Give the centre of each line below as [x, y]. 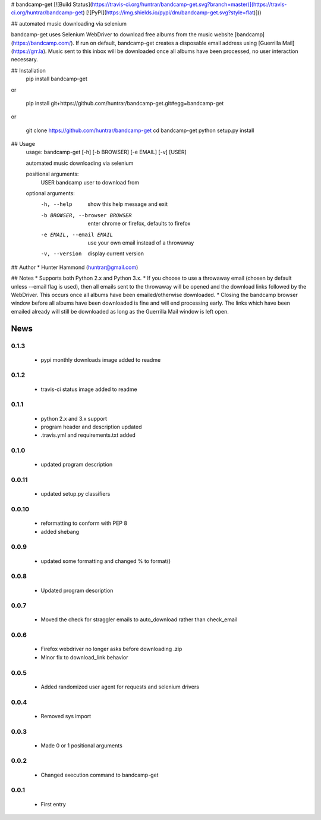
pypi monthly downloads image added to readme [101, 359]
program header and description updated [91, 427]
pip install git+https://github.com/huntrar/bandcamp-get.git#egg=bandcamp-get [125, 103]
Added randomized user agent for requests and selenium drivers [120, 687]
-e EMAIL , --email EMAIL [77, 234]
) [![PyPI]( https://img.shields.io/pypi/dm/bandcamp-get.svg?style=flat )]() [172, 12]
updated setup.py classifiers [75, 494]
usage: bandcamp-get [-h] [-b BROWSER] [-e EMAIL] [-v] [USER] [106, 152]
